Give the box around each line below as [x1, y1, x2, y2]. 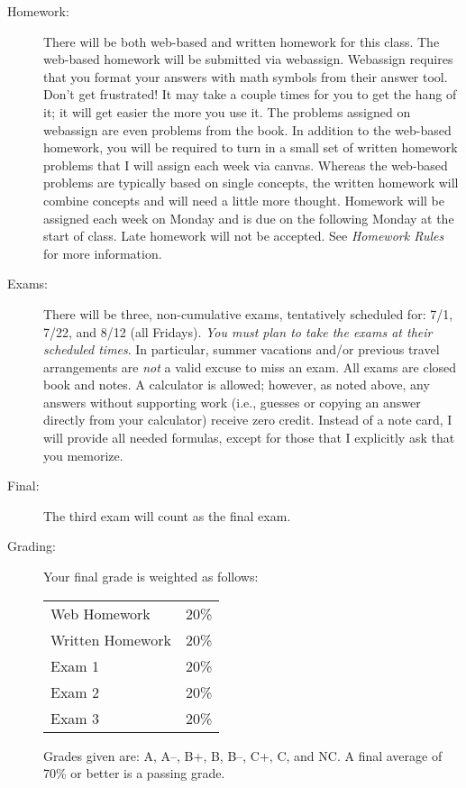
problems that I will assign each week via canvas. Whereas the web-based [43, 155, 448, 174]
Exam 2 [50, 681, 100, 702]
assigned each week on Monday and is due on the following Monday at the [43, 208, 454, 227]
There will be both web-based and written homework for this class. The [43, 32, 440, 50]
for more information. [43, 243, 162, 262]
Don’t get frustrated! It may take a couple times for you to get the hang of [43, 85, 457, 104]
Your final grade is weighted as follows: [43, 567, 259, 586]
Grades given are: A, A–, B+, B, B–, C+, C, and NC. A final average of [43, 746, 443, 765]
